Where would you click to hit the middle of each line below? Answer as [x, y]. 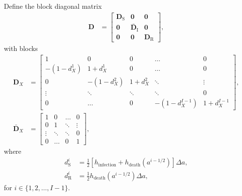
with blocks [21, 48]
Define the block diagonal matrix [53, 6]
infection [107, 165]
